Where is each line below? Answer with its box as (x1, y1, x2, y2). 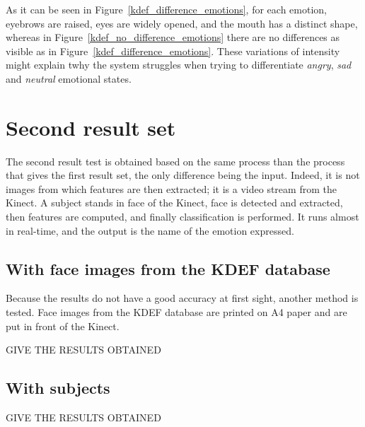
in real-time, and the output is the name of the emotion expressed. (6, 223, 294, 238)
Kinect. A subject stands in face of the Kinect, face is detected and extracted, (6, 195, 343, 210)
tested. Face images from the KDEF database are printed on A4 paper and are (6, 305, 347, 320)
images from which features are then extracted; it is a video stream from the (6, 181, 337, 196)
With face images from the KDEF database (6, 257, 330, 279)
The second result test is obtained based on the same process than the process (6, 153, 345, 168)
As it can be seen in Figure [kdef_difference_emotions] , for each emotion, (6, 2, 327, 16)
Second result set (6, 112, 176, 141)
